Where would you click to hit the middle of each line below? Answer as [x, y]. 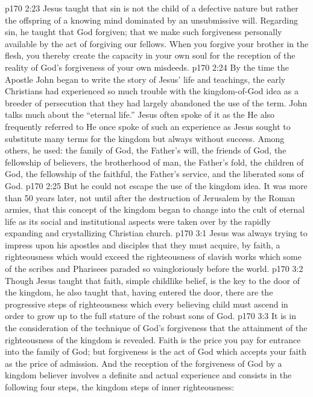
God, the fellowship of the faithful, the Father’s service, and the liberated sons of [154, 174]
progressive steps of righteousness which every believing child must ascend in [147, 304]
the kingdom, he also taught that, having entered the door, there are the [139, 292]
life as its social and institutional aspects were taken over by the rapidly [138, 221]
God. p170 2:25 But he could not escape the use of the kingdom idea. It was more [156, 185]
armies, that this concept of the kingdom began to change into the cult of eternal [155, 209]
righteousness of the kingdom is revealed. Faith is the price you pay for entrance [153, 339]
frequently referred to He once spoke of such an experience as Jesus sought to [148, 126]
